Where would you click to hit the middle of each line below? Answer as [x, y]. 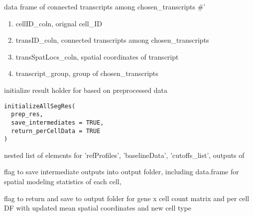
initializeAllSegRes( [40, 106]
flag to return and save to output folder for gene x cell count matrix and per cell [127, 198]
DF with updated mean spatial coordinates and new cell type [98, 208]
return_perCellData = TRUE [56, 131]
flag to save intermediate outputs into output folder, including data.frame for [122, 172]
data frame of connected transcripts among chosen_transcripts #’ [105, 6]
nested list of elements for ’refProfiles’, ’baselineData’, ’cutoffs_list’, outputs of [124, 155]
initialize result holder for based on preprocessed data [86, 90]
